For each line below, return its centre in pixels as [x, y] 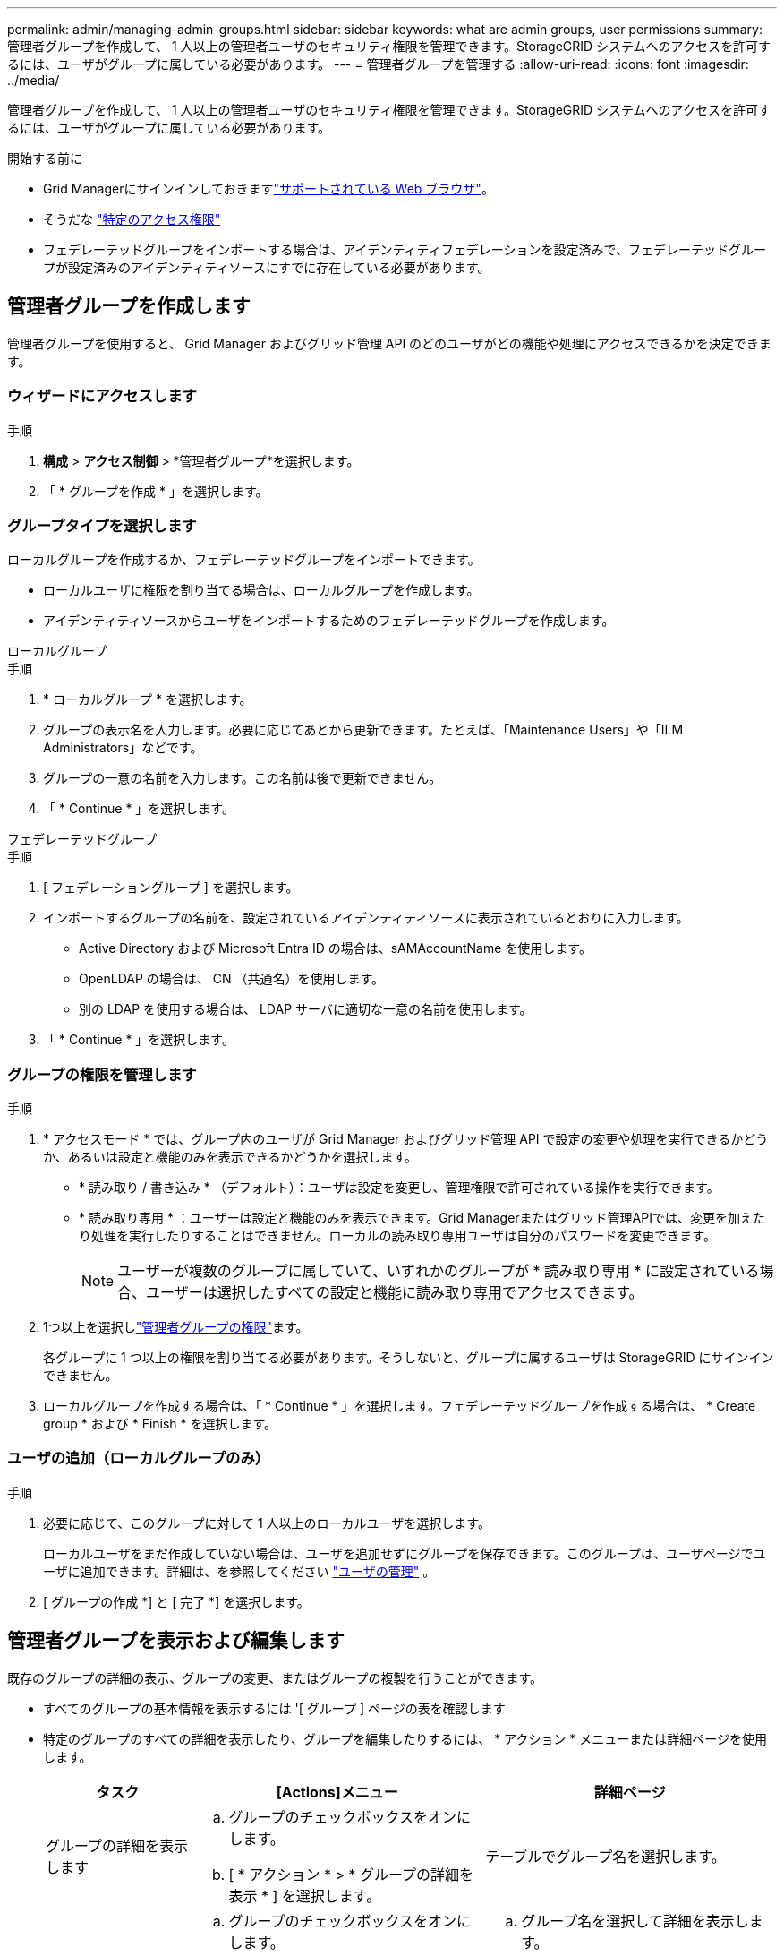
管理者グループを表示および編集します [176, 1641]
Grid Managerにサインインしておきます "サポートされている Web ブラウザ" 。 [268, 189]
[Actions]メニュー [337, 1792]
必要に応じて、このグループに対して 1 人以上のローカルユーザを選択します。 [267, 1523]
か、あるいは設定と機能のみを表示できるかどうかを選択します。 [230, 1157]
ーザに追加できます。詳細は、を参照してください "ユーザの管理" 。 [239, 1571]
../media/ [34, 80]
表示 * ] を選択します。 [305, 1896]
